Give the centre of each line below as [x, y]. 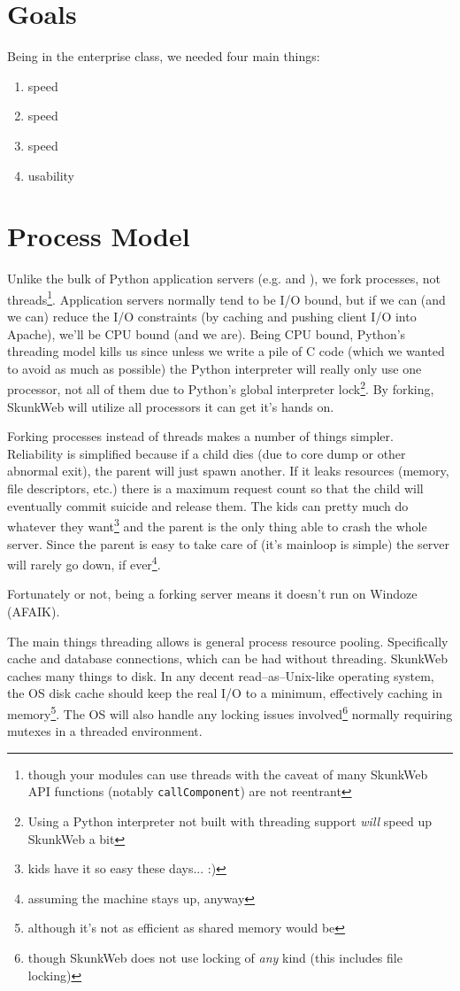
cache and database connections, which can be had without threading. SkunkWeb [228, 658]
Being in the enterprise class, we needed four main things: [164, 56]
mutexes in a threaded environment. [105, 731]
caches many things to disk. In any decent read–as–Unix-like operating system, [221, 675]
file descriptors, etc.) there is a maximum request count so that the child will [215, 488]
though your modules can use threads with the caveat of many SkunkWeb [228, 774]
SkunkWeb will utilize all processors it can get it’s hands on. [171, 406]
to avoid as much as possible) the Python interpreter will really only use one [215, 368]
